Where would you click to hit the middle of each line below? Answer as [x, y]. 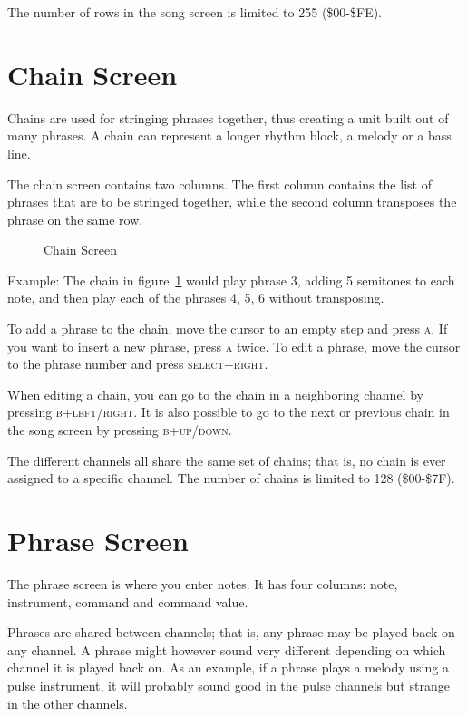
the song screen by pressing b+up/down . [120, 430]
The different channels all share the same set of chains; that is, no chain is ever [227, 460]
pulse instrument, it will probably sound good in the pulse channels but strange [229, 685]
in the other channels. [68, 703]
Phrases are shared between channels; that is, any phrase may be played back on [231, 632]
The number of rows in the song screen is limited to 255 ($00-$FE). [195, 12]
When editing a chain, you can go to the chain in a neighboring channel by [215, 394]
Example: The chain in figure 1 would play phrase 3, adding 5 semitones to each [231, 280]
